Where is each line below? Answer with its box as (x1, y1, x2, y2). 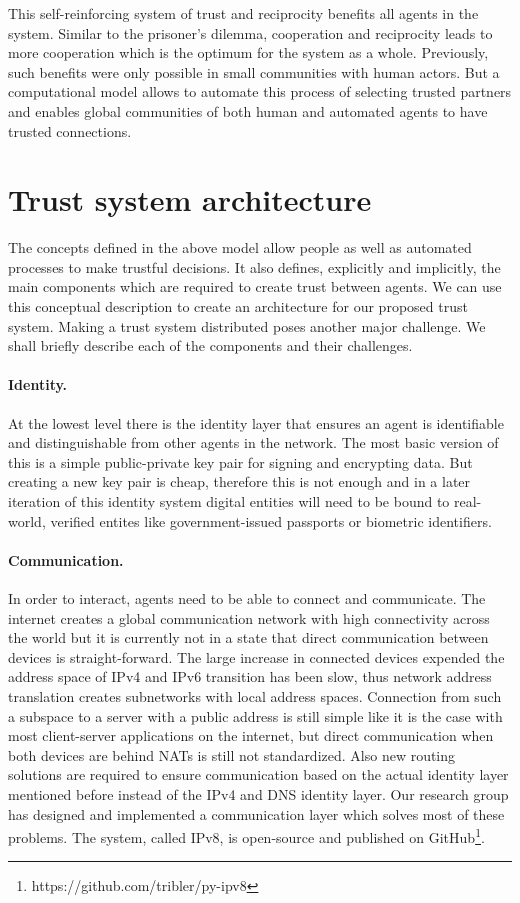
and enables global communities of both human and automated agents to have (8, 100, 488, 121)
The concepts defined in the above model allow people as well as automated (8, 237, 472, 258)
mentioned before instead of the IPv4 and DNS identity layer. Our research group (8, 783, 509, 804)
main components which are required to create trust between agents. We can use (8, 276, 502, 297)
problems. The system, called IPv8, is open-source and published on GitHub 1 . (8, 824, 485, 847)
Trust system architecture (8, 179, 372, 220)
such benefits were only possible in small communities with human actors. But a (8, 61, 500, 82)
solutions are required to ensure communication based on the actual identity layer (8, 764, 509, 785)
